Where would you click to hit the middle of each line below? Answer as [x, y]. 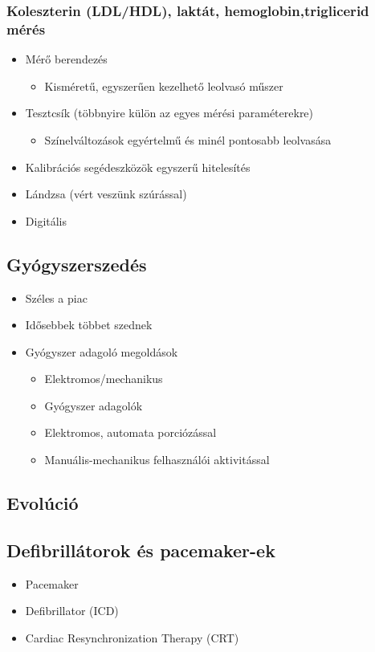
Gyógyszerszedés [77, 264]
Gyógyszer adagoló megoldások [102, 351]
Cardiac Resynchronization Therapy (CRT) [132, 637]
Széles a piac [56, 297]
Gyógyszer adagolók [94, 405]
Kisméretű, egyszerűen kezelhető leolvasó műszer [164, 86]
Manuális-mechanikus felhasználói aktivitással [157, 460]
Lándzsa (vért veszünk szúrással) [106, 194]
